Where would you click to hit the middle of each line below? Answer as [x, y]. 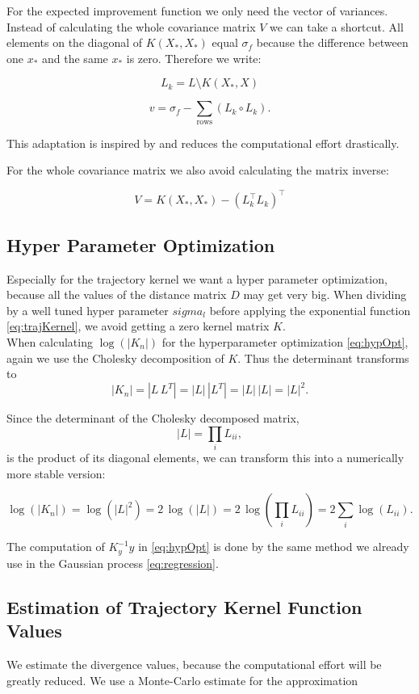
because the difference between [332, 42]
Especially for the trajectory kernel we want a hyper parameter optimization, [197, 278]
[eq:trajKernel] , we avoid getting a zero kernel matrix [138, 326]
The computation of [56, 547]
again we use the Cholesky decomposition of [115, 358]
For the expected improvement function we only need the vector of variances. [197, 11]
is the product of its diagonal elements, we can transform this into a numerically [205, 458]
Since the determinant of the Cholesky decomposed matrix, [153, 418]
